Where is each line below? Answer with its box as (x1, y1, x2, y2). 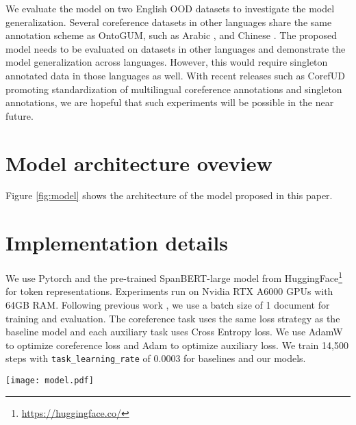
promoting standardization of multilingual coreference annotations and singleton (5, 81, 342, 96)
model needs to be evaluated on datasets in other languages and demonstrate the (5, 41, 346, 55)
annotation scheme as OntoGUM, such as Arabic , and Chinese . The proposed (5, 28, 338, 42)
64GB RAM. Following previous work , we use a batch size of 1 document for (5, 298, 330, 312)
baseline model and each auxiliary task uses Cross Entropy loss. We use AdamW (5, 324, 343, 339)
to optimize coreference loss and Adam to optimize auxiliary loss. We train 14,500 (5, 337, 348, 352)
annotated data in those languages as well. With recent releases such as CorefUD (5, 68, 345, 82)
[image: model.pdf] (5, 376, 94, 386)
